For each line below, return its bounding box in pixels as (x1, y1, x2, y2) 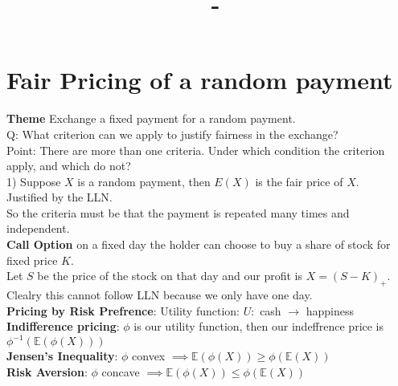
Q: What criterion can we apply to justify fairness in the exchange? (6, 125, 339, 142)
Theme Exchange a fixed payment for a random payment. (6, 110, 296, 127)
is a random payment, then (77, 173, 211, 189)
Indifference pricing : (6, 318, 120, 335)
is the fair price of (255, 173, 343, 189)
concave (101, 363, 140, 380)
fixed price (6, 251, 58, 268)
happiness (306, 302, 354, 319)
